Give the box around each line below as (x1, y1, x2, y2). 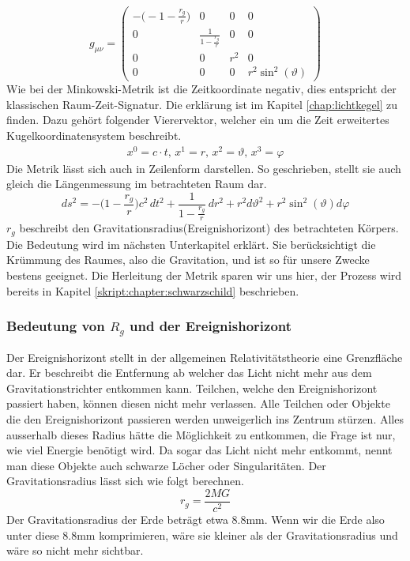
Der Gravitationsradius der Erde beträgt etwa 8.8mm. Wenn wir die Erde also (6, 510, 385, 527)
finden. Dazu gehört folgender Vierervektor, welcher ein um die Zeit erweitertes (6, 111, 389, 128)
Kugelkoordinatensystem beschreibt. (6, 127, 182, 144)
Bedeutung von (6, 316, 105, 336)
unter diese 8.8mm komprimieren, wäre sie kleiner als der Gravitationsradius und (6, 526, 398, 543)
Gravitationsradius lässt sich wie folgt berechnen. (6, 473, 244, 489)
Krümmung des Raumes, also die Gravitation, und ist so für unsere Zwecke (6, 251, 370, 268)
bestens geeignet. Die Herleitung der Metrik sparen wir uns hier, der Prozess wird (6, 267, 402, 284)
